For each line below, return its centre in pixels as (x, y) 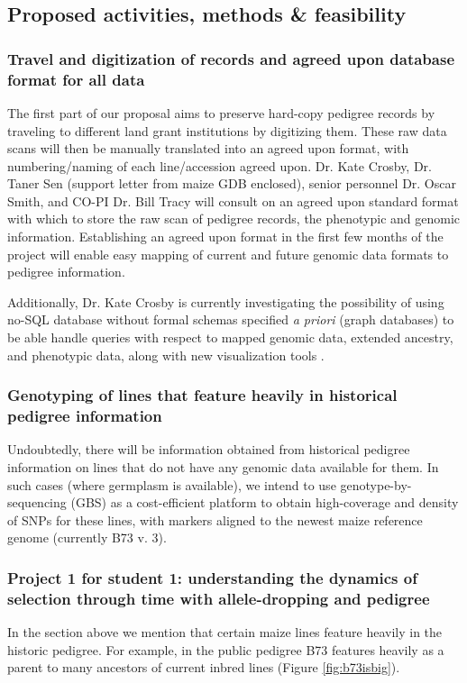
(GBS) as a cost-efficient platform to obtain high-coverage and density (265, 502)
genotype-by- (376, 484)
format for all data (76, 79)
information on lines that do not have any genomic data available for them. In (223, 466)
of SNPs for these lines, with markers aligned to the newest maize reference (215, 519)
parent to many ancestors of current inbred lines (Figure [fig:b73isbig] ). (204, 667)
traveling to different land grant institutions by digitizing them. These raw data (227, 130)
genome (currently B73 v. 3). (87, 537)
